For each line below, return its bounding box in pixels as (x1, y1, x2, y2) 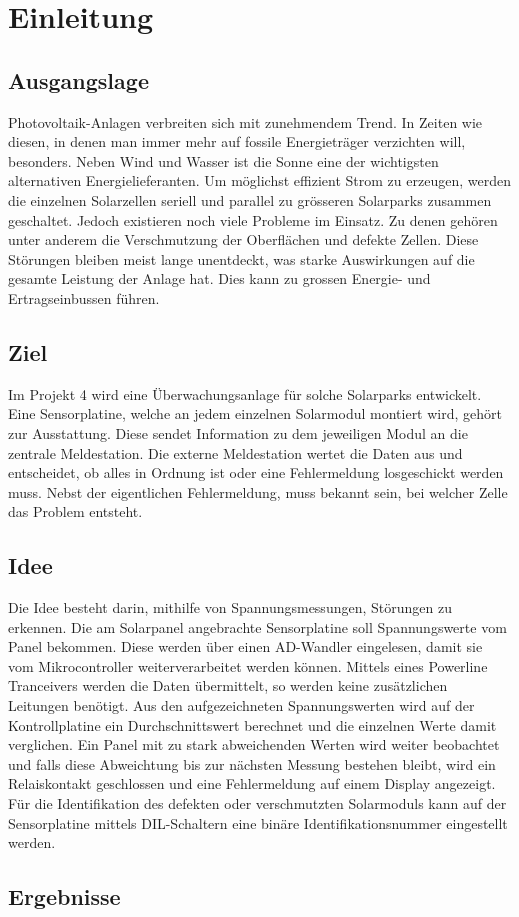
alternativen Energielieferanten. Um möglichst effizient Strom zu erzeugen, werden (8, 170, 511, 191)
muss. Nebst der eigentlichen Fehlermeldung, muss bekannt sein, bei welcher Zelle (8, 481, 508, 502)
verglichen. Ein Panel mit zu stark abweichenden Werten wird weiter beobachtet (8, 734, 500, 755)
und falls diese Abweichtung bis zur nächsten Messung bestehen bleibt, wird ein (8, 753, 496, 774)
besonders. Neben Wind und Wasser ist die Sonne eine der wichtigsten (8, 150, 439, 171)
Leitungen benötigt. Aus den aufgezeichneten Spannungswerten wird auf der (8, 695, 475, 716)
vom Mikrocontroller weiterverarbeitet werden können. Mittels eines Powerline (8, 655, 488, 676)
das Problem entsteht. (8, 501, 143, 522)
